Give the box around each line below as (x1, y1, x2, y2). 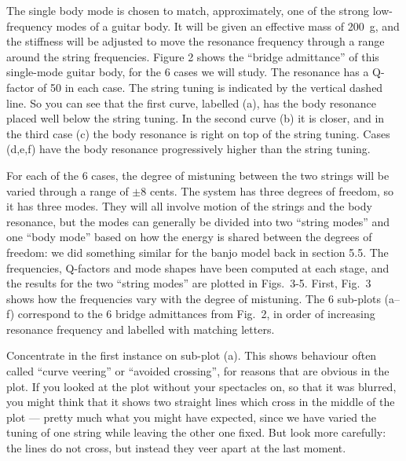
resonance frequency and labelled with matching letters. (6, 320, 275, 337)
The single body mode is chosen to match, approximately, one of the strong (6, 2, 369, 18)
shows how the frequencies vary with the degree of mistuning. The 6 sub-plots (6, 290, 381, 306)
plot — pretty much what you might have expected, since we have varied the (6, 408, 377, 425)
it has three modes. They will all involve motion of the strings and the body (6, 198, 372, 214)
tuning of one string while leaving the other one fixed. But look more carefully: (6, 424, 386, 441)
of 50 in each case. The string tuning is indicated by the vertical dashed (38, 79, 383, 95)
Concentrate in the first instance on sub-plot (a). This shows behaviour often (6, 347, 377, 364)
